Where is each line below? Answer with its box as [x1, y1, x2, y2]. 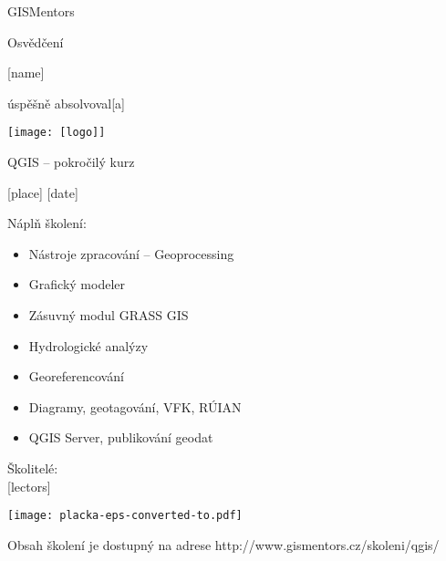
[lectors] [7, 476, 51, 495]
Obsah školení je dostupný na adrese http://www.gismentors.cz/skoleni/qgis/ [7, 535, 440, 554]
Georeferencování [28, 367, 124, 386]
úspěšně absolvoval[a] [7, 93, 125, 112]
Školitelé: [7, 458, 58, 477]
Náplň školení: [7, 213, 87, 233]
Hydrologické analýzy [28, 336, 149, 355]
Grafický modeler [28, 275, 125, 294]
